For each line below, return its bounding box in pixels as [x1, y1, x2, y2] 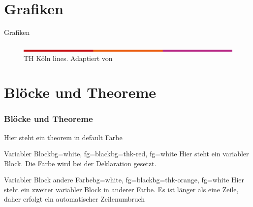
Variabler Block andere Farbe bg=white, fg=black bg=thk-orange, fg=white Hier [4, 175, 244, 185]
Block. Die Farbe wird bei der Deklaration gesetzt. [4, 158, 157, 168]
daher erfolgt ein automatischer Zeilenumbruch [4, 194, 145, 204]
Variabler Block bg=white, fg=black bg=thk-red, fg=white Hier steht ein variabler [4, 148, 249, 159]
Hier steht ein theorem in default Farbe [4, 132, 123, 142]
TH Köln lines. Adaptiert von [24, 53, 113, 63]
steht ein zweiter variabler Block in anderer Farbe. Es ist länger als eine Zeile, [4, 184, 239, 194]
